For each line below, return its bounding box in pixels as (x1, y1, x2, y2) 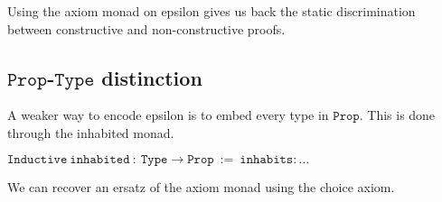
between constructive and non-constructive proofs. (7, 19, 286, 38)
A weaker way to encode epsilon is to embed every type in (7, 106, 329, 124)
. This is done (359, 106, 436, 124)
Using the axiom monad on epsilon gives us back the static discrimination (7, 2, 416, 20)
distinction (101, 63, 202, 91)
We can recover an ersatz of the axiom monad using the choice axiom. (7, 177, 395, 196)
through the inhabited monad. (7, 123, 174, 142)
